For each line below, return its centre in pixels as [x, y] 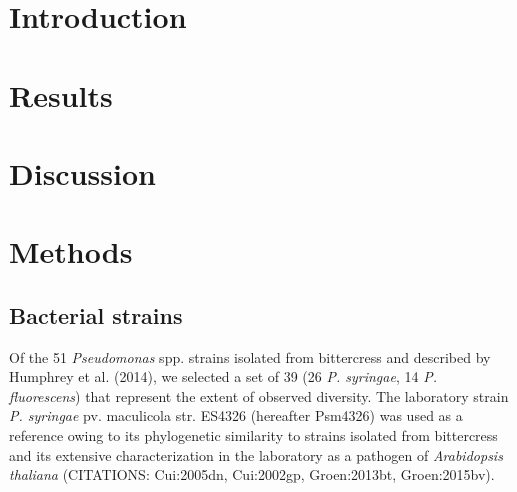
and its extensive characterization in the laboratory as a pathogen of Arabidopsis [256, 454]
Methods [71, 251]
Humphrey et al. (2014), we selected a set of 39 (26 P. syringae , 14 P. [223, 376]
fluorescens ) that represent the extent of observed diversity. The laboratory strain [259, 395]
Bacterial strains [96, 314]
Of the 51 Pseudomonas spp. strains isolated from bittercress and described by [250, 356]
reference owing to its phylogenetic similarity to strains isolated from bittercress [253, 435]
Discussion [82, 172]
